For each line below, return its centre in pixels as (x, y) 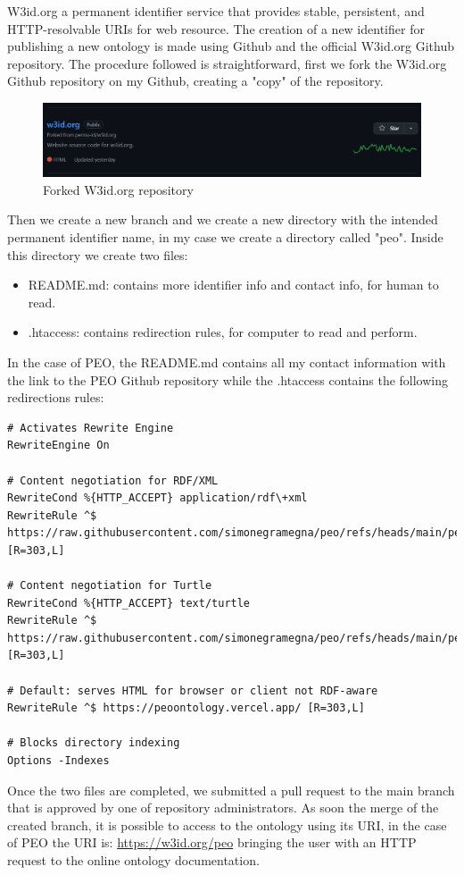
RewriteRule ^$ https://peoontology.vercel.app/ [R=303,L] (186, 708)
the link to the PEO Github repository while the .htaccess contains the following (228, 379)
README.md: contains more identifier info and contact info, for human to (233, 285)
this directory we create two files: (98, 254)
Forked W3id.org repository (118, 189)
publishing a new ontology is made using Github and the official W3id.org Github (231, 46)
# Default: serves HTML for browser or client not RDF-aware (193, 690)
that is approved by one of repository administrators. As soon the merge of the (223, 808)
